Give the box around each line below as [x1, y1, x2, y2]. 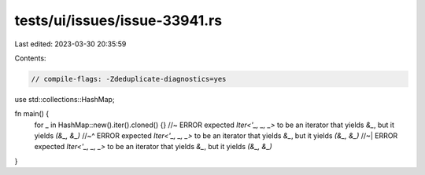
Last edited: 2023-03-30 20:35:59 [14, 39, 127, 49]
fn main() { [14, 109, 50, 118]
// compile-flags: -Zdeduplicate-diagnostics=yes [31, 75, 227, 83]
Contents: [14, 53, 46, 63]
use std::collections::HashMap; [14, 94, 115, 104]
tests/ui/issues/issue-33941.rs [14, 12, 223, 29]
